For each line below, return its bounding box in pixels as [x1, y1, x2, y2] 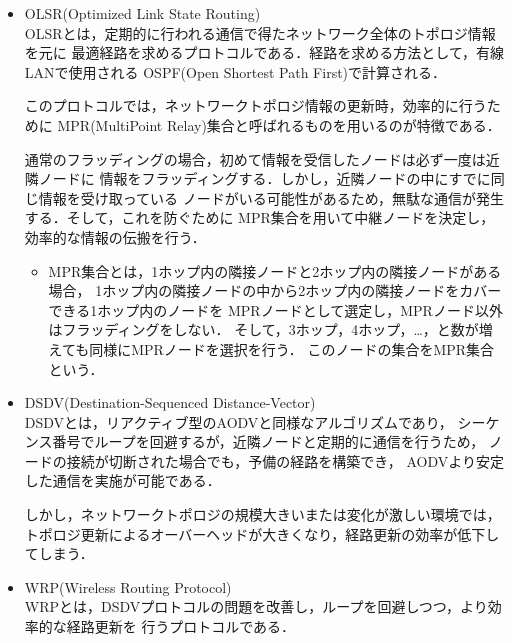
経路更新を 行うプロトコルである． [66, 616, 296, 637]
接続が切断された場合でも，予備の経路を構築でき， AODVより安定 [66, 450, 505, 471]
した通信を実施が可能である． [24, 470, 221, 491]
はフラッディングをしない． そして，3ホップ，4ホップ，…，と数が [48, 319, 479, 340]
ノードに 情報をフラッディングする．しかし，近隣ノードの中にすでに [38, 168, 491, 189]
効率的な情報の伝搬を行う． [24, 226, 206, 247]
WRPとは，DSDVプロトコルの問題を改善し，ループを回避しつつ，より [24, 596, 488, 617]
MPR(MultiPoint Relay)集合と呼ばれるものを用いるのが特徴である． [57, 114, 501, 135]
